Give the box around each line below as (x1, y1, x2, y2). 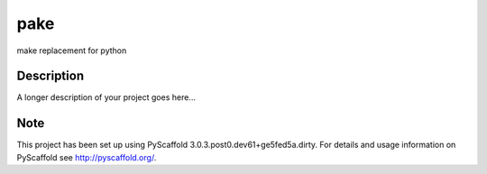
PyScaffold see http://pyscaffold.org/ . (16, 151, 157, 162)
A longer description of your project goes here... (16, 92, 196, 103)
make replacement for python (16, 45, 127, 56)
